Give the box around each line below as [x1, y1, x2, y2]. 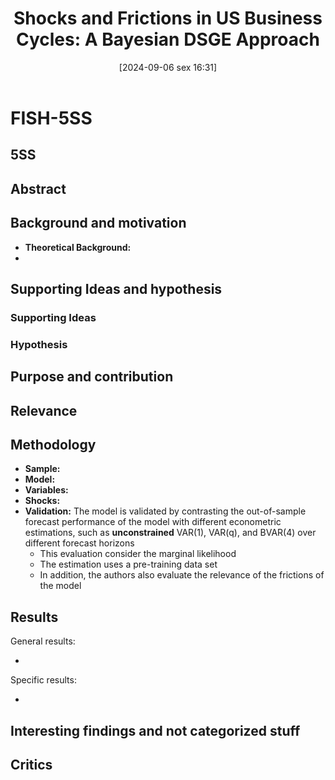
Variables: [24, 484, 69, 496]
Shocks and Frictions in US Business [13, 7, 323, 30]
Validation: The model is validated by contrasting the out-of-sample [24, 505, 307, 517]
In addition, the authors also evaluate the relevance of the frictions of [39, 569, 325, 581]
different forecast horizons [24, 537, 135, 549]
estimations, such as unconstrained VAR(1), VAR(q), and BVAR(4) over [24, 527, 317, 539]
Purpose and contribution [10, 368, 174, 386]
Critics [10, 756, 53, 773]
